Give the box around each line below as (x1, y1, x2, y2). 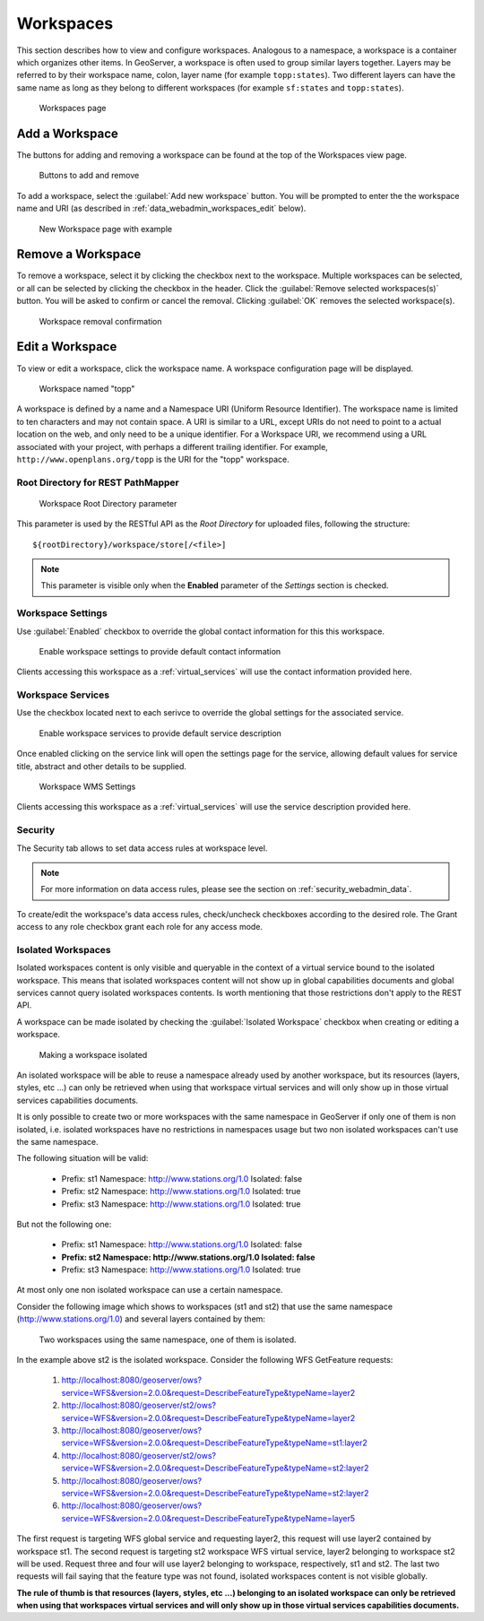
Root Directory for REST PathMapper (16, 476, 179, 489)
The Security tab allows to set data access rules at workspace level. (16, 843, 268, 854)
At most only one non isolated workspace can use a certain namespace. (16, 1285, 283, 1296)
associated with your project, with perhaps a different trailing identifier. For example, (16, 441, 329, 452)
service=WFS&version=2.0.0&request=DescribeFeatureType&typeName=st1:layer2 (61, 1437, 367, 1448)
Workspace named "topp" (39, 383, 135, 394)
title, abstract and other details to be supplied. (16, 760, 187, 771)
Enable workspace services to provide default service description (39, 727, 282, 739)
